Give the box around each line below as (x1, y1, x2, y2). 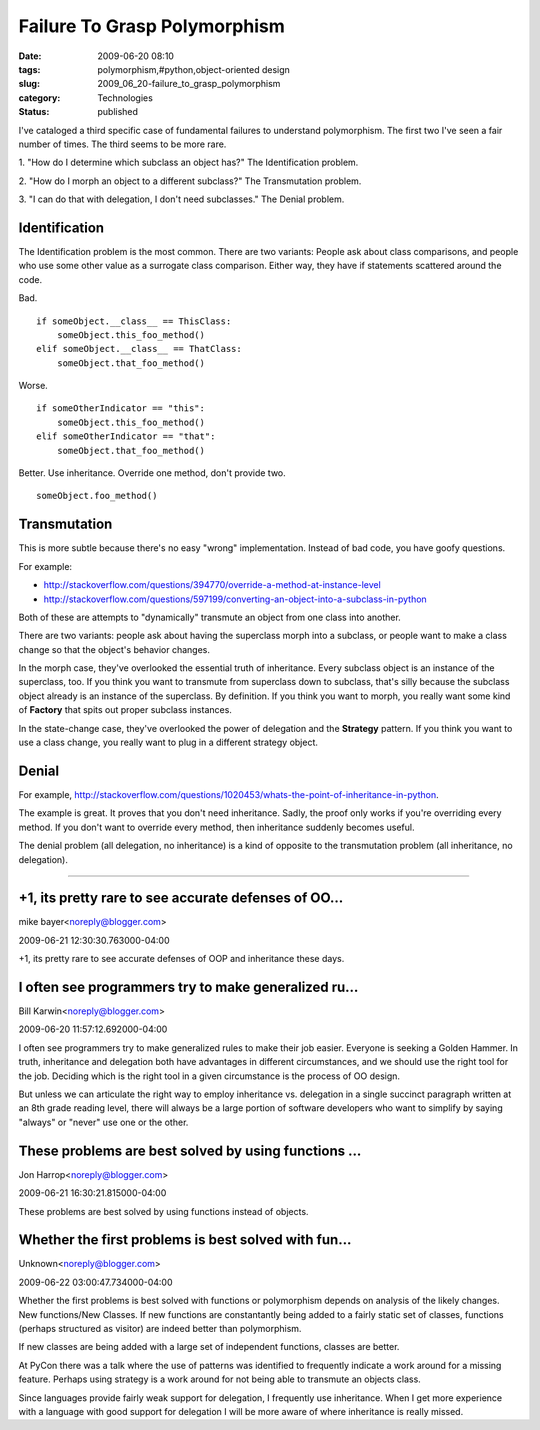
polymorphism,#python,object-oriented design (97, 63, 290, 75)
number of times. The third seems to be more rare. (18, 138, 227, 150)
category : (18, 91, 61, 104)
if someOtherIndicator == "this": (36, 403, 205, 414)
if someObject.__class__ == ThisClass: (36, 315, 232, 327)
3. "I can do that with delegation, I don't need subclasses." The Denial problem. (18, 193, 345, 205)
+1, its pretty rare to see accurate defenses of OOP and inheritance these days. (18, 953, 345, 965)
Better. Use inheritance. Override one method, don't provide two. (18, 467, 287, 479)
